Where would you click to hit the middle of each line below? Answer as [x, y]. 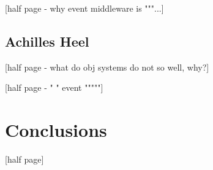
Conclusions [56, 130]
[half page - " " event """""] [54, 87]
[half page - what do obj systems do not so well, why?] [107, 67]
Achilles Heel [47, 41]
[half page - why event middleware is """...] [84, 8]
